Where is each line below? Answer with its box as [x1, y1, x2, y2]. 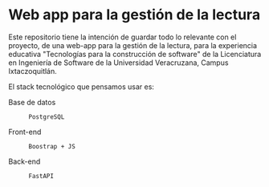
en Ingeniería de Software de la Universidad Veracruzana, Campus [8, 58, 229, 67]
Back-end [8, 157, 41, 166]
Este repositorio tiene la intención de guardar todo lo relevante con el [8, 32, 237, 42]
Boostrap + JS [28, 142, 76, 150]
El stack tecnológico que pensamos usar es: [8, 82, 155, 91]
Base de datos [8, 97, 56, 107]
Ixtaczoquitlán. [8, 66, 58, 75]
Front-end [8, 127, 42, 136]
